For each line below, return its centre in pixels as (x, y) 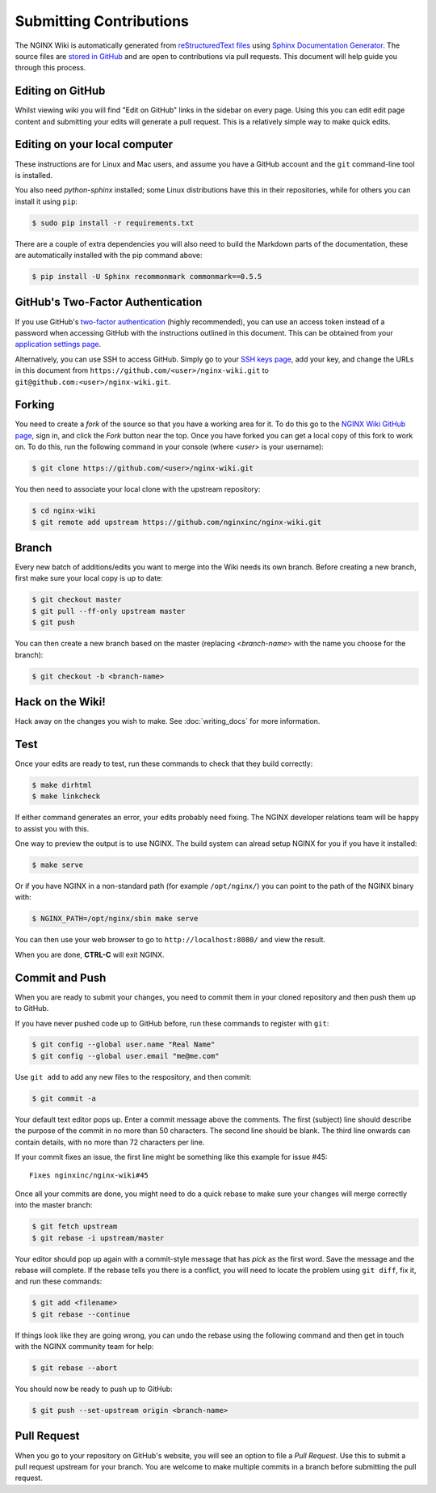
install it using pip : (46, 201)
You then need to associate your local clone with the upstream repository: (138, 489)
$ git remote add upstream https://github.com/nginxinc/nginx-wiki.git (177, 522)
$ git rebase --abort (75, 1368)
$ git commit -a (64, 1098)
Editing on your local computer (94, 144)
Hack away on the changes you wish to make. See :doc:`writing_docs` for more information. (168, 721)
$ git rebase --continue (81, 1314)
